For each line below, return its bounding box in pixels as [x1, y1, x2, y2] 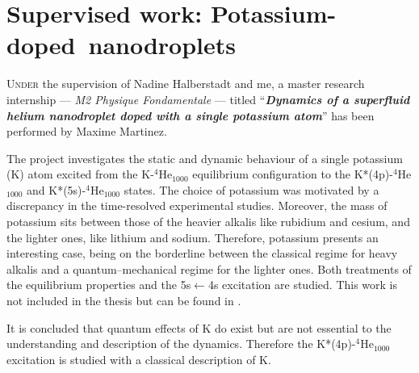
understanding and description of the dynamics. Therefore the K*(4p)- [6, 335, 356, 352]
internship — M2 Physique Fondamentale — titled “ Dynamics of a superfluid [6, 90, 410, 107]
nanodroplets [88, 28, 237, 61]
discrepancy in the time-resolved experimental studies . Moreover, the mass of [6, 197, 388, 214]
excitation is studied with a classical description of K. [6, 350, 271, 367]
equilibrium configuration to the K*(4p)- [192, 166, 393, 182]
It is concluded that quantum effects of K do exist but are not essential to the [6, 319, 392, 336]
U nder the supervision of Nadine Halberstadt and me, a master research [6, 75, 365, 92]
